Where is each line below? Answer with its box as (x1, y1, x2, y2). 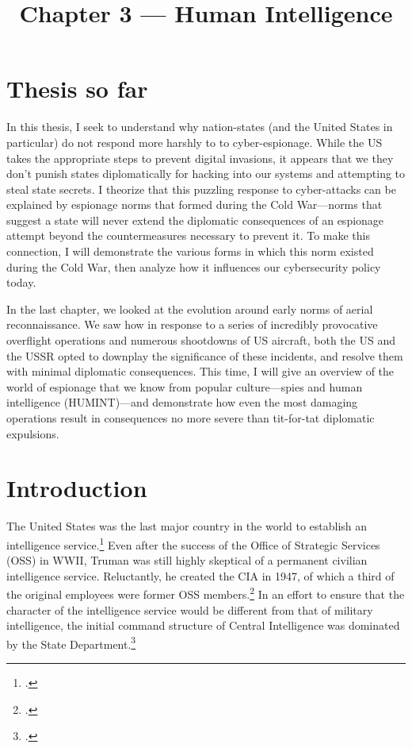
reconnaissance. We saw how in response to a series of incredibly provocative (6, 316, 378, 333)
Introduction (6, 472, 147, 504)
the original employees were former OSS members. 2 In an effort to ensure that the (6, 584, 405, 602)
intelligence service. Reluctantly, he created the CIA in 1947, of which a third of (6, 567, 395, 584)
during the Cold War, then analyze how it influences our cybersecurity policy (6, 258, 381, 275)
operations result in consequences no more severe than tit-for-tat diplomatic (6, 410, 375, 426)
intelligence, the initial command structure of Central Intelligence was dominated (6, 617, 400, 634)
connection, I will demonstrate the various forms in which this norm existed (6, 243, 374, 260)
